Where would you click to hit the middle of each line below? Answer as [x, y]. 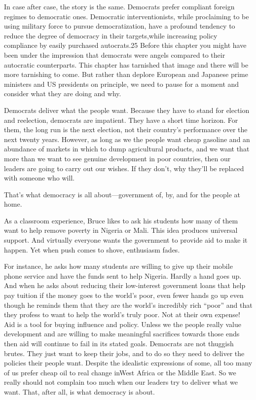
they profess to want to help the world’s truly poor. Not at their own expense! [122, 314]
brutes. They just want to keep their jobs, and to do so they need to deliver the [124, 353]
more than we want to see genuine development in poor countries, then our [117, 158]
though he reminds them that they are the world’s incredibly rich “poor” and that [128, 305]
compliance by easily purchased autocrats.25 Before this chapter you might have [125, 45]
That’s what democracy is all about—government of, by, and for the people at [122, 194]
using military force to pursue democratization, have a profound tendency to [120, 26]
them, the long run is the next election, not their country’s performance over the [126, 129]
